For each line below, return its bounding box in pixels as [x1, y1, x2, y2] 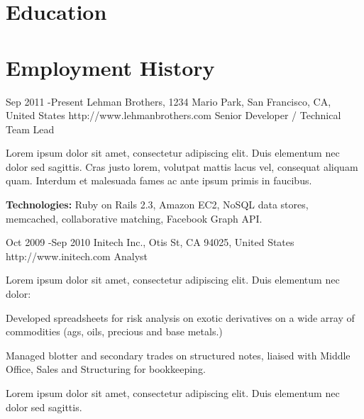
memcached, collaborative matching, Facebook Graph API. [6, 211, 263, 225]
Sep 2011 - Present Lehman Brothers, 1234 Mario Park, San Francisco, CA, [6, 94, 331, 108]
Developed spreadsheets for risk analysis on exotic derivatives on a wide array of [6, 310, 355, 325]
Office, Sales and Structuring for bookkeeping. [6, 362, 206, 376]
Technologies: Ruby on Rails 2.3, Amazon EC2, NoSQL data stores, [6, 197, 309, 212]
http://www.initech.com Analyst [6, 248, 148, 263]
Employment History [6, 52, 215, 82]
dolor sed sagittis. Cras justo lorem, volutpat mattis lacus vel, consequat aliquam [6, 159, 358, 174]
